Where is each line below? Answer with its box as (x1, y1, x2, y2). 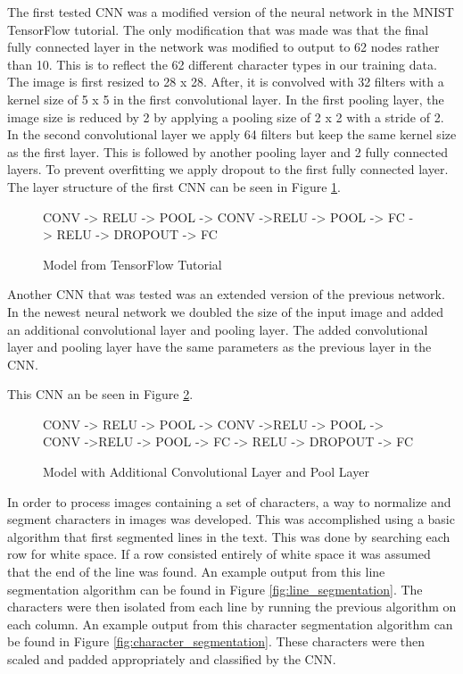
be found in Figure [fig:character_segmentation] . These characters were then (7, 632, 426, 651)
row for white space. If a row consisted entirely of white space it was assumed (7, 545, 431, 563)
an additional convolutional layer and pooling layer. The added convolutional (7, 320, 428, 338)
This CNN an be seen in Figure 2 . (7, 385, 194, 404)
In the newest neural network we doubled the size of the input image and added (7, 302, 444, 320)
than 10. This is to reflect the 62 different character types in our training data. (7, 54, 437, 73)
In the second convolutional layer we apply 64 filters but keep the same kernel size (7, 125, 457, 144)
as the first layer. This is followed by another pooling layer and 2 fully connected (7, 142, 448, 161)
